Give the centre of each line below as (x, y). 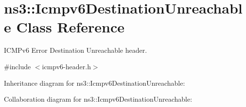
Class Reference (70, 27)
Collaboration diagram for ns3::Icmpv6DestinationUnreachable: (98, 99)
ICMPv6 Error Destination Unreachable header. (76, 50)
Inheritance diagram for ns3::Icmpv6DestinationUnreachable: (95, 83)
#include (18, 66)
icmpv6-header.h (66, 66)
